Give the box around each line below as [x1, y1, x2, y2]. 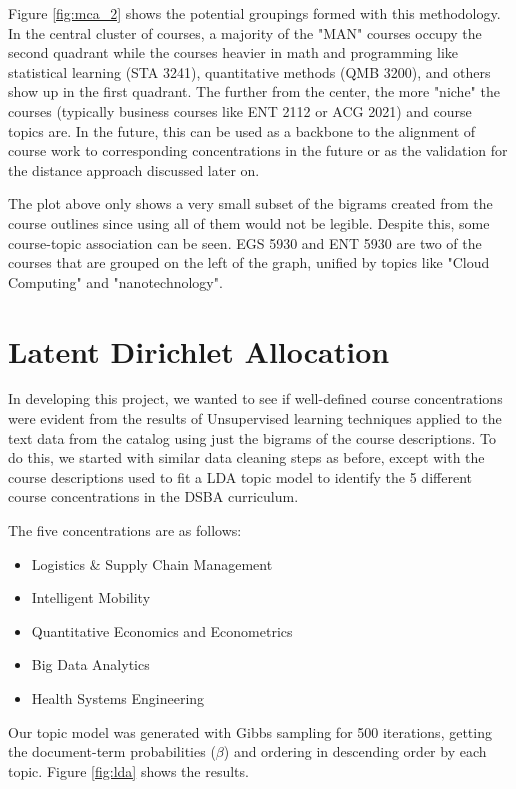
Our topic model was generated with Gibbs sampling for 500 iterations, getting [8, 721, 492, 742]
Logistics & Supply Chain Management [31, 553, 273, 574]
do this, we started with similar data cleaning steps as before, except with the [8, 447, 485, 468]
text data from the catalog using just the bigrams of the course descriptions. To [8, 427, 496, 448]
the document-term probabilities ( [8, 741, 216, 762]
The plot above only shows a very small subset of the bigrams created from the [8, 193, 493, 214]
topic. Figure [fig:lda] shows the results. [8, 760, 249, 781]
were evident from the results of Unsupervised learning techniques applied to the [8, 408, 502, 429]
